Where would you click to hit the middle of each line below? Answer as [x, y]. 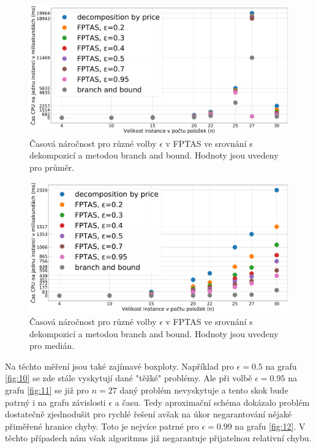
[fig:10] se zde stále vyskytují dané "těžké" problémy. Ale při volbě [129, 378]
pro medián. [52, 345]
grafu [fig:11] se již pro [47, 390]
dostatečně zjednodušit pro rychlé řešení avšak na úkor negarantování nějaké [149, 414]
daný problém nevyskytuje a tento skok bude [204, 390]
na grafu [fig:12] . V [270, 426]
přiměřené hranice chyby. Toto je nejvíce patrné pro [102, 426]
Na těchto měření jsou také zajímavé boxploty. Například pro [119, 366]
